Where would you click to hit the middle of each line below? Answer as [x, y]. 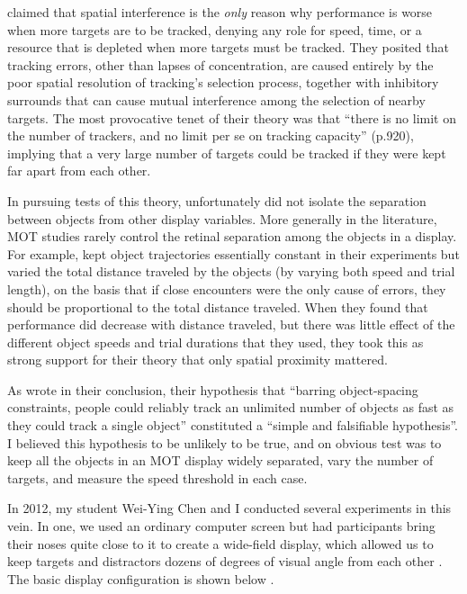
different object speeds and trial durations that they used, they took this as [216, 342]
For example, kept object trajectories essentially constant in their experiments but [233, 253]
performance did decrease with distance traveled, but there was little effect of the [231, 324]
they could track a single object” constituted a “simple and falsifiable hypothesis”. [233, 425]
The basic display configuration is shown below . [141, 578]
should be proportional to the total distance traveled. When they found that [218, 306]
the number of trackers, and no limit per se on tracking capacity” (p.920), [211, 135]
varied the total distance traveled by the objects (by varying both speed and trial [231, 271]
